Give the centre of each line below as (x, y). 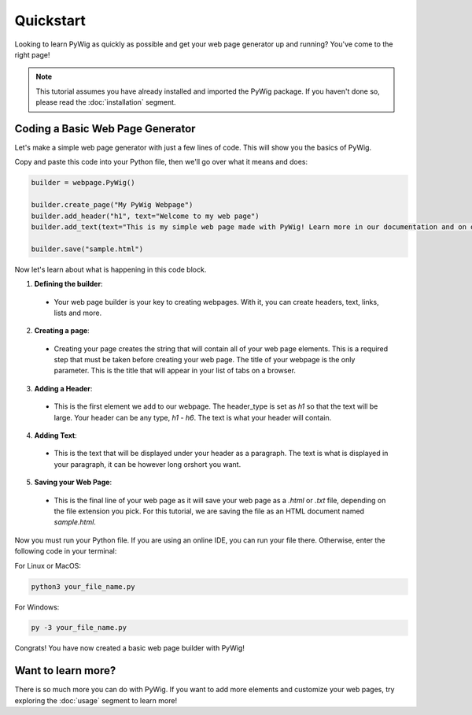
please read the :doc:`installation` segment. (106, 102)
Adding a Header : (63, 388)
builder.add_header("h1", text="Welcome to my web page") (145, 216)
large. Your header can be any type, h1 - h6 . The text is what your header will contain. (193, 417)
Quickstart (50, 20)
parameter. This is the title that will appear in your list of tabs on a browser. (175, 371)
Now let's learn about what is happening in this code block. (111, 269)
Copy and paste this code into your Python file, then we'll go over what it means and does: (161, 162)
